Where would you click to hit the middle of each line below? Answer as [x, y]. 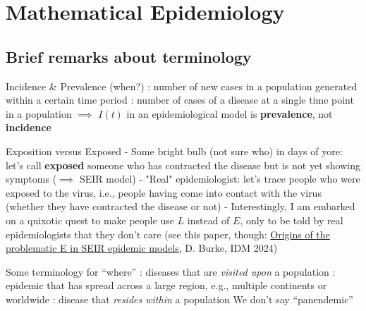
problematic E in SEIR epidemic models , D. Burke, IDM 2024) [142, 248]
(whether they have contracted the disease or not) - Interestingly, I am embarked [181, 206]
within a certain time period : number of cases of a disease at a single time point [180, 100]
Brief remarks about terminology [129, 56]
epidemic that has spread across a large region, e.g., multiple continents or [166, 285]
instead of [208, 220]
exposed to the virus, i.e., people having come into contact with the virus [164, 192]
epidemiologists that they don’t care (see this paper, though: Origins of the [168, 234]
